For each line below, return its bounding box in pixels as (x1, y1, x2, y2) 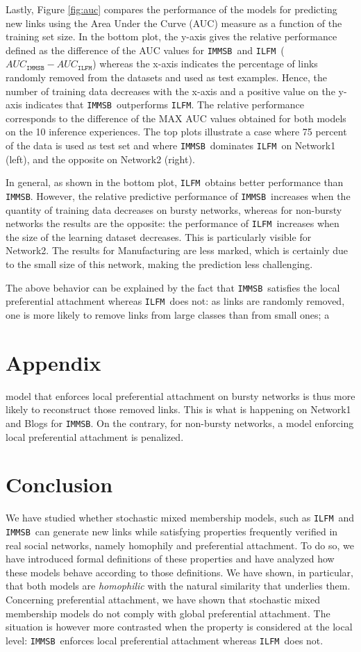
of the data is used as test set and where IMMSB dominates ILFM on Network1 (6, 138, 336, 153)
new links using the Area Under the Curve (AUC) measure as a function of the (6, 15, 342, 30)
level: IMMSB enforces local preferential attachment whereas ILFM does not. (6, 633, 324, 647)
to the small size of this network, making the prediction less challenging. (6, 257, 313, 271)
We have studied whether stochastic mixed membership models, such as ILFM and (6, 510, 355, 525)
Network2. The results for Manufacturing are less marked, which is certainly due (6, 243, 348, 258)
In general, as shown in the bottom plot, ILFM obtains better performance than (6, 175, 344, 190)
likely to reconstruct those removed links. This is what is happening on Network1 (6, 402, 351, 417)
